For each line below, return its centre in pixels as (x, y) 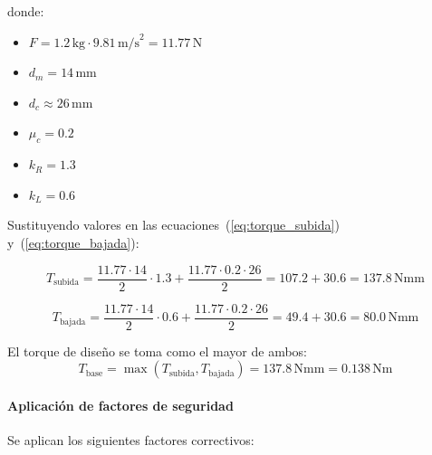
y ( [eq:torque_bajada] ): (73, 242)
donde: (26, 11)
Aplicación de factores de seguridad (120, 405)
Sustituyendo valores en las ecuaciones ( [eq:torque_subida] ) (173, 225)
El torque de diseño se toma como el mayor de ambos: (158, 351)
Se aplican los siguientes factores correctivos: (131, 440)
